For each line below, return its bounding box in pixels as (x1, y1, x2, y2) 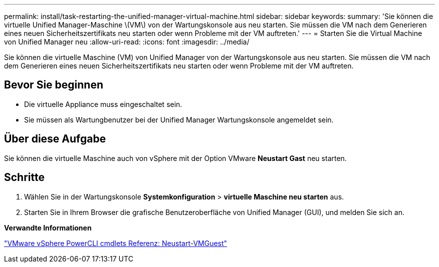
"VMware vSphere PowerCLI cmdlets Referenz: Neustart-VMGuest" (4, 238, 228, 247)
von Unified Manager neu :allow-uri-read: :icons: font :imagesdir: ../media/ (4, 37, 250, 46)
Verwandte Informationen (4, 223, 92, 232)
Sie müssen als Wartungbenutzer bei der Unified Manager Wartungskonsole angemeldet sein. (24, 115, 334, 124)
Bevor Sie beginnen (4, 78, 104, 91)
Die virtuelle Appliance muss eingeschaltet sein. (24, 99, 182, 108)
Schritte (4, 171, 45, 184)
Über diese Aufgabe (4, 132, 106, 145)
